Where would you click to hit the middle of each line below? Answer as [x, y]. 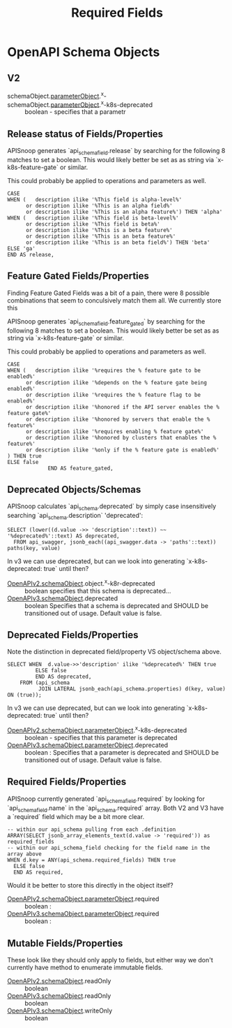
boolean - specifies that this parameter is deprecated [101, 738]
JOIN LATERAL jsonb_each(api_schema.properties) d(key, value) [132, 689]
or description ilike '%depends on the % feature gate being [116, 382]
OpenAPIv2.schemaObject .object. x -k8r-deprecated [81, 583]
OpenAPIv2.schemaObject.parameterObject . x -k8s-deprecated [97, 730]
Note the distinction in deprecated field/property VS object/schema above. [114, 652]
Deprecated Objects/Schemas [74, 490]
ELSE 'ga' [22, 248]
